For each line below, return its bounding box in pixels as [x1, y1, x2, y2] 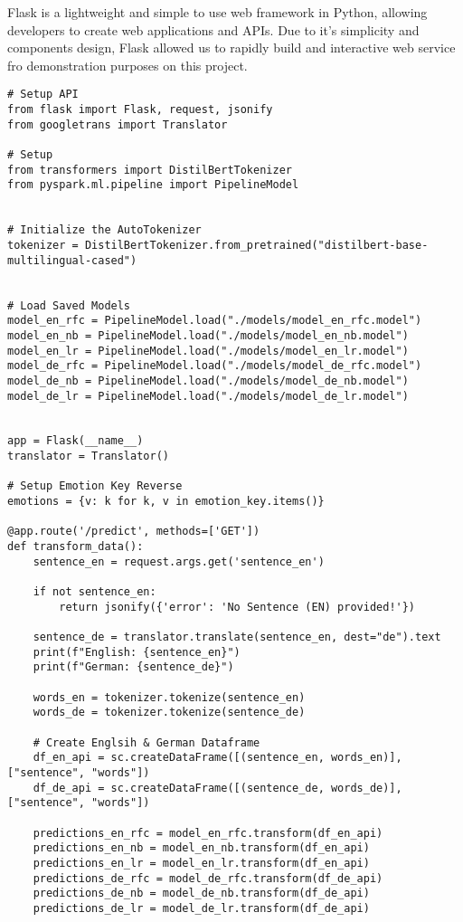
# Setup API [7, 88, 79, 101]
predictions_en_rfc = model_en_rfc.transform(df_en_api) [33, 826, 383, 840]
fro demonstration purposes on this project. [7, 55, 248, 74]
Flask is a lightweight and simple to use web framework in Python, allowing [7, 3, 428, 21]
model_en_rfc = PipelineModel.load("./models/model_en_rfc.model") [7, 314, 422, 328]
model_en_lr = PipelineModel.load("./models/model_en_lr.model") [7, 344, 409, 357]
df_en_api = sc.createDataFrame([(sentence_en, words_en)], [33, 751, 402, 765]
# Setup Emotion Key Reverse [7, 480, 183, 493]
